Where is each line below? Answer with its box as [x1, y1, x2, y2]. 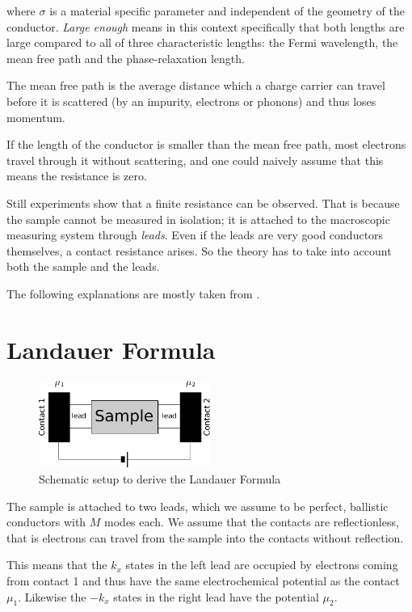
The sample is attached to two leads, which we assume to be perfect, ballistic [6, 497, 389, 514]
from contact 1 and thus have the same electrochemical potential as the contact [6, 572, 400, 589]
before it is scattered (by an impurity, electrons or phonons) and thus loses [6, 92, 376, 109]
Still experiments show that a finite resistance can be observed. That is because [6, 194, 400, 211]
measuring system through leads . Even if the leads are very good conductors [6, 226, 384, 243]
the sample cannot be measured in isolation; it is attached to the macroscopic [6, 210, 390, 227]
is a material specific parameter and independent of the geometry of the [49, 2, 405, 19]
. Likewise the [18, 588, 86, 605]
